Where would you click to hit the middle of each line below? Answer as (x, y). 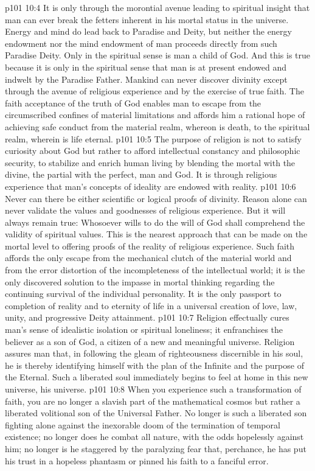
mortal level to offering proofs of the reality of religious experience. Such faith (150, 246)
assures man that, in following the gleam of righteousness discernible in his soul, (154, 353)
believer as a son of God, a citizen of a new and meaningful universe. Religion (150, 341)
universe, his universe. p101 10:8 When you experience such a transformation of (153, 389)
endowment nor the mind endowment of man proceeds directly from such (141, 43)
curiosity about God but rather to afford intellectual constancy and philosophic (153, 151)
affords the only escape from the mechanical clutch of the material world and (148, 258)
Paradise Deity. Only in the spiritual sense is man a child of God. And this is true (158, 55)
